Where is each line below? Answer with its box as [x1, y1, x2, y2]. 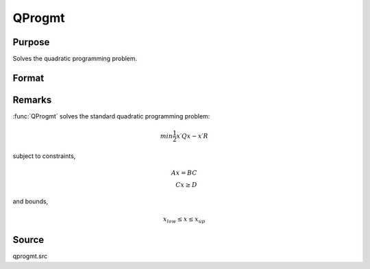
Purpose [12, 36, 50, 48]
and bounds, [12, 197, 49, 205]
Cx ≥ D [175, 181, 197, 189]
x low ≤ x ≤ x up [162, 216, 206, 225]
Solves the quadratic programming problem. [12, 55, 138, 63]
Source [12, 234, 45, 246]
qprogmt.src [12, 252, 48, 260]
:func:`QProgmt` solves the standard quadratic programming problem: [12, 112, 210, 120]
